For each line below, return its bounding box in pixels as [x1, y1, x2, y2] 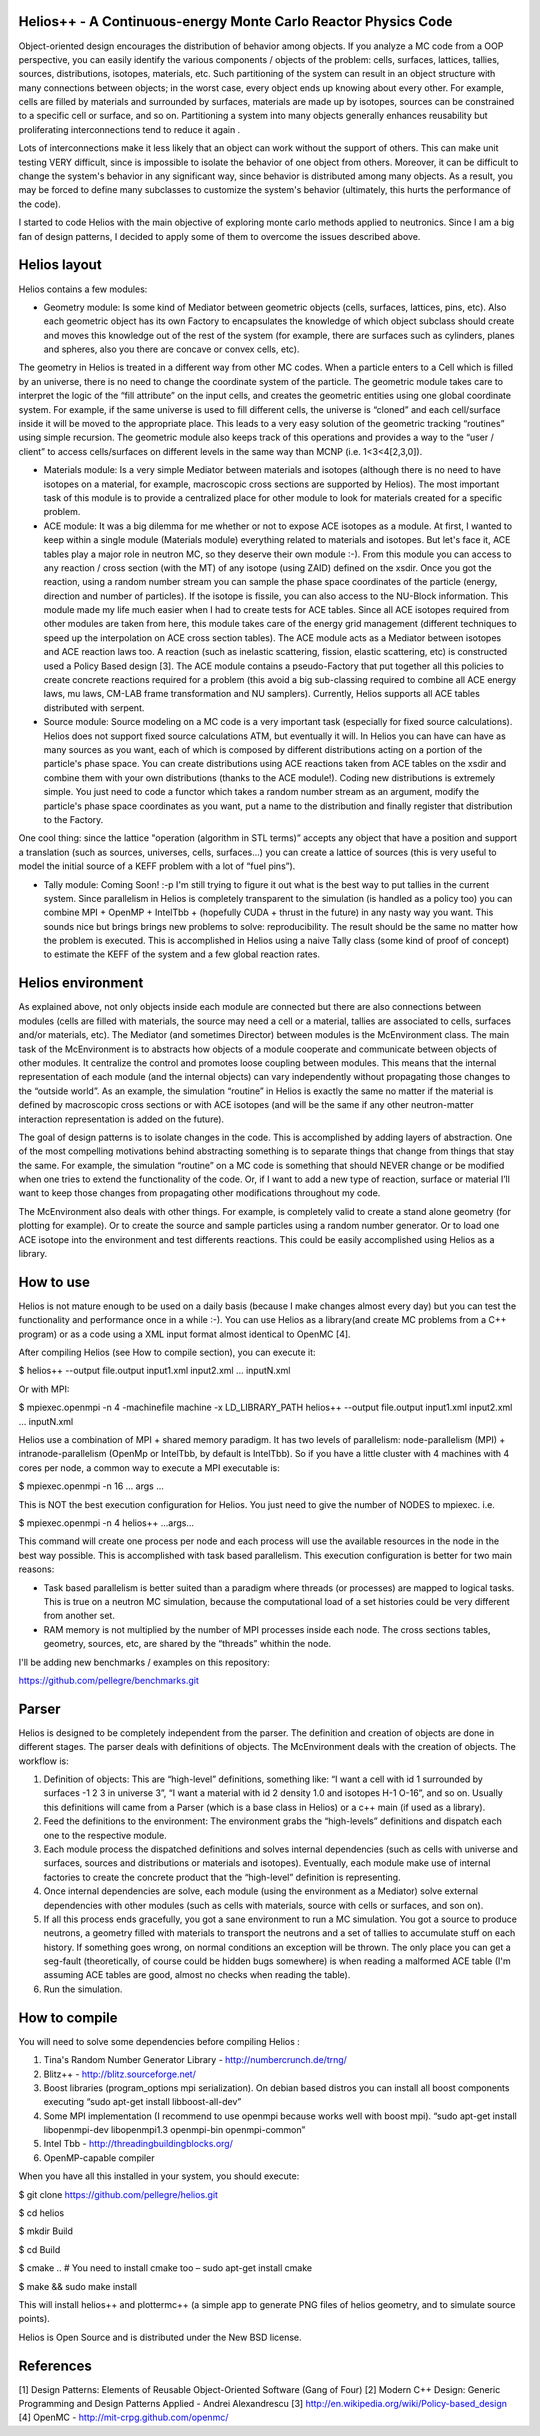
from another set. [43, 1610, 115, 1622]
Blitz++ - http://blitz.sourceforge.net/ [43, 2068, 197, 2080]
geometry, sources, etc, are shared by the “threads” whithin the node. [43, 1638, 332, 1650]
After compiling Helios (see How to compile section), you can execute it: [18, 1346, 316, 1359]
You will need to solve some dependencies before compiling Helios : [18, 2035, 300, 2047]
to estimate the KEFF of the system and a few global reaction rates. [43, 948, 320, 960]
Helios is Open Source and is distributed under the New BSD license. [18, 2331, 302, 2343]
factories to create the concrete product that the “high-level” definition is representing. [43, 1871, 401, 1883]
